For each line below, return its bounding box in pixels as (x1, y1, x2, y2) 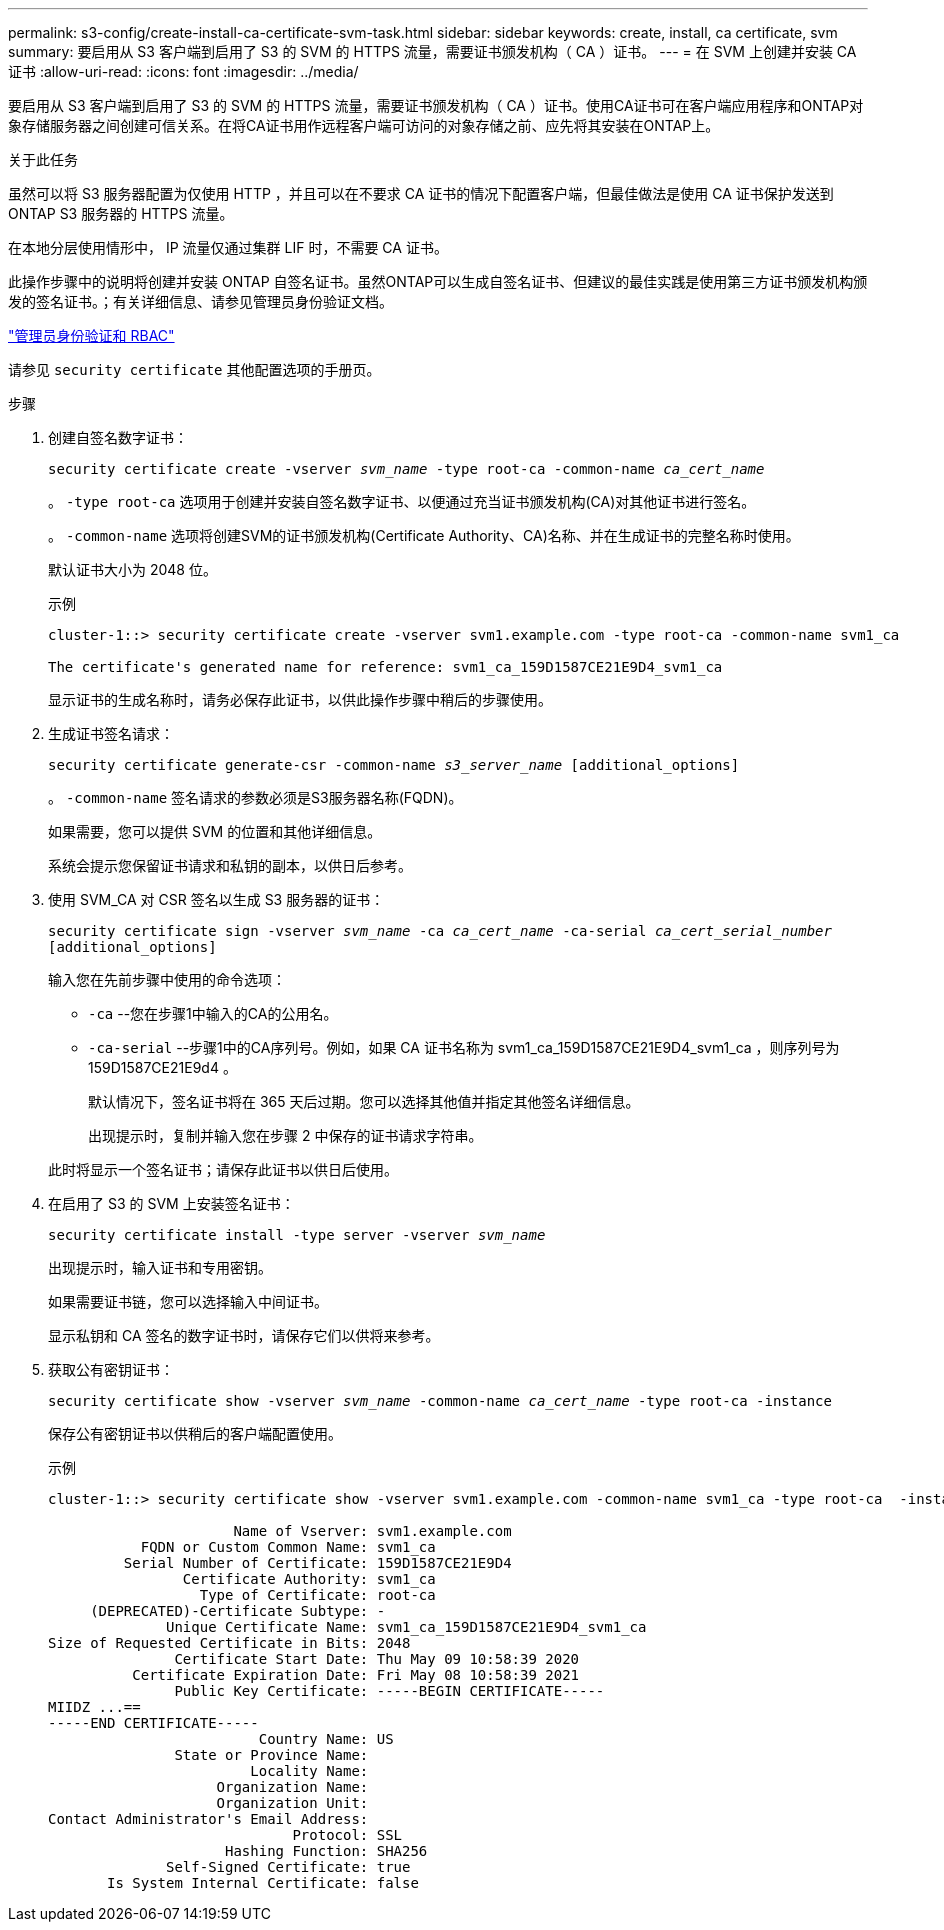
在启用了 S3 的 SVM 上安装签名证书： (48, 1195, 295, 1212)
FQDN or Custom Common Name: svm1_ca (140, 1539, 436, 1555)
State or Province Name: (174, 1747, 369, 1763)
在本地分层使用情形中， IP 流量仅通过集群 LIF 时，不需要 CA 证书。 (8, 239, 448, 256)
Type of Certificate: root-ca (199, 1587, 436, 1603)
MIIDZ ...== (48, 1699, 141, 1715)
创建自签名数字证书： (48, 429, 188, 446)
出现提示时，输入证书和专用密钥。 (48, 1259, 272, 1276)
